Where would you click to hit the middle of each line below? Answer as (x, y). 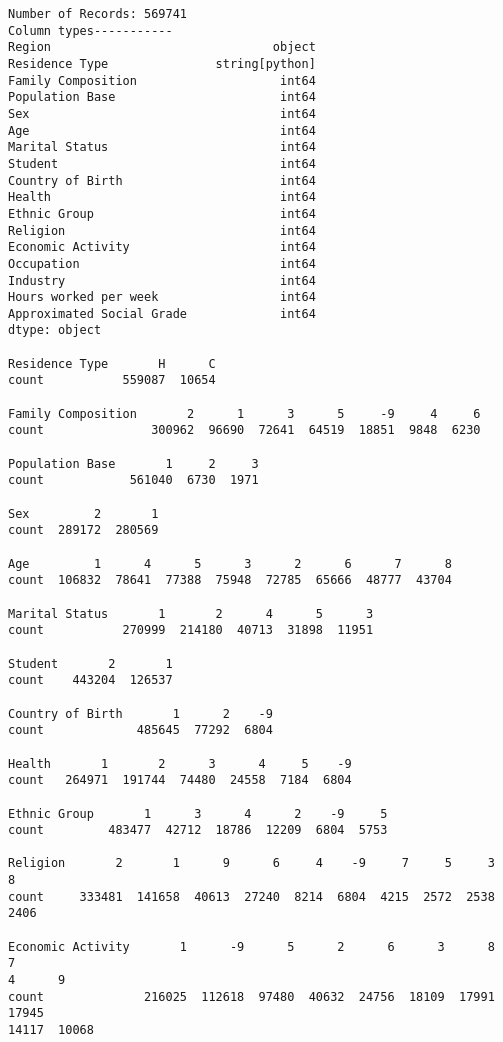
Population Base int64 (162, 97)
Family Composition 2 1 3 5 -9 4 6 (244, 413)
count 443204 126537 (90, 680)
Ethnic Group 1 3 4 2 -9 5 (198, 813)
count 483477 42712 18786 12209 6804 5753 (198, 830)
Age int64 (162, 130)
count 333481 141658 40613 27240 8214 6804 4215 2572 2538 (251, 896)
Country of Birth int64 (162, 180)
